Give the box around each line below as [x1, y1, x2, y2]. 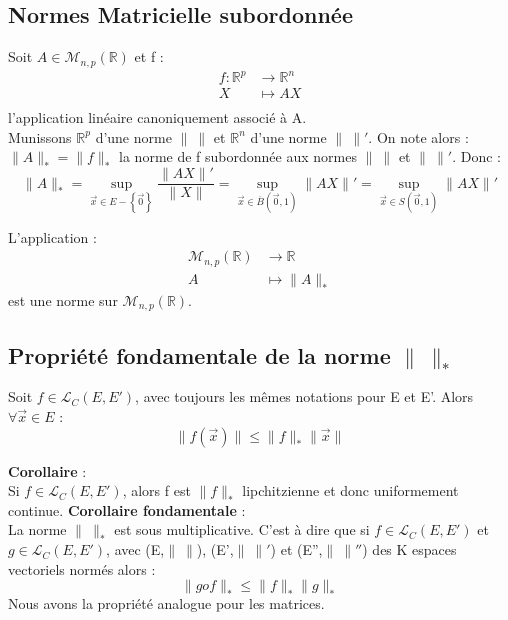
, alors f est [122, 480, 191, 501]
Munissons [8, 126, 72, 147]
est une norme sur [8, 289, 118, 310]
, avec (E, [106, 539, 165, 560]
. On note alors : [368, 126, 469, 147]
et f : [134, 46, 164, 67]
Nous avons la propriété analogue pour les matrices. [8, 593, 325, 614]
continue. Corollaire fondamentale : [8, 499, 246, 520]
